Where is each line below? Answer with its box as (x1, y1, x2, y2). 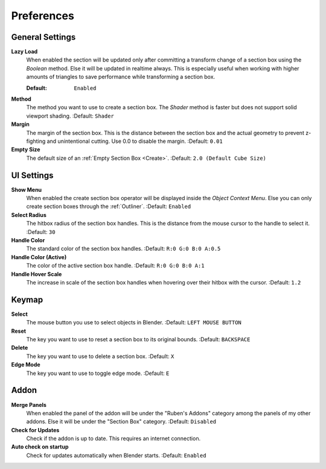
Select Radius (11, 211, 46, 218)
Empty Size (11, 146, 40, 153)
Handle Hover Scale (11, 270, 62, 277)
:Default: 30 (26, 228, 56, 235)
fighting (26, 137, 46, 145)
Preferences (11, 9, 75, 22)
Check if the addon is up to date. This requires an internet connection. (26, 435, 201, 442)
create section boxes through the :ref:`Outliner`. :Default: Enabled (26, 203, 191, 210)
